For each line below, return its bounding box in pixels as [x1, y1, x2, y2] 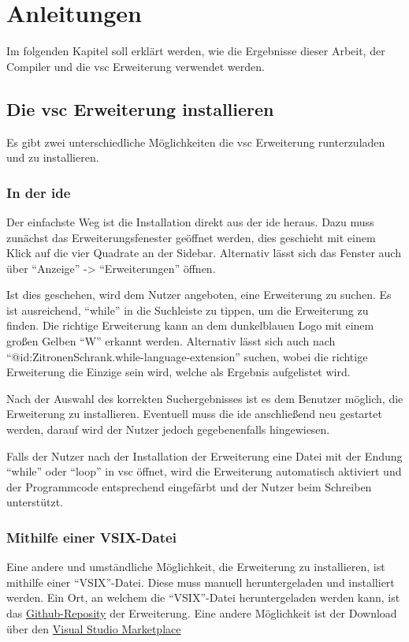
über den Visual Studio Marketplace [6, 620, 181, 636]
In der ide [6, 182, 71, 202]
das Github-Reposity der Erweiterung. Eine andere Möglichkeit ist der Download [6, 605, 397, 621]
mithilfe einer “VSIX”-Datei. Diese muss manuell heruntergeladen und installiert [6, 573, 395, 590]
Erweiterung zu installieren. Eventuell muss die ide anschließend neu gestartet [6, 405, 382, 422]
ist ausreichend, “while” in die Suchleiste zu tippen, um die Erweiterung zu [6, 301, 369, 318]
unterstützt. [6, 494, 64, 510]
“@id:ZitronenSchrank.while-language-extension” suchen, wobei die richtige [6, 348, 368, 364]
